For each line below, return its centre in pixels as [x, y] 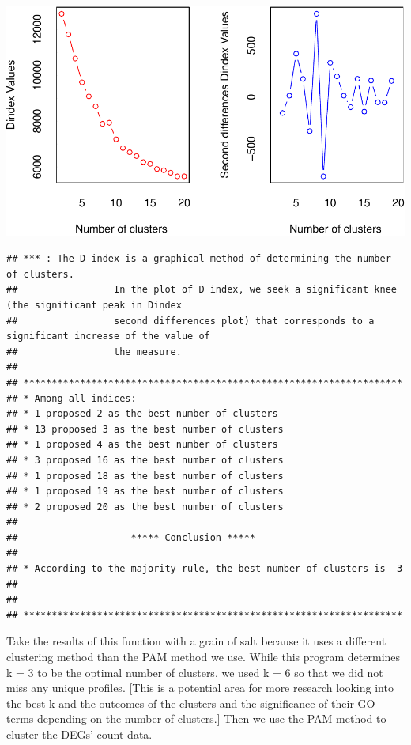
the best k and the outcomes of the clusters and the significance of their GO [191, 703]
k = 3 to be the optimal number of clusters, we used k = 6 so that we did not [195, 672]
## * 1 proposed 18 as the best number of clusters [145, 476]
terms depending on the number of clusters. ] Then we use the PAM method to [196, 719]
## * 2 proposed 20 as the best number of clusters [145, 507]
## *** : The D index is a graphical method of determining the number [199, 259]
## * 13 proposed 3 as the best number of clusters [145, 429]
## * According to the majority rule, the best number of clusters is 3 [205, 569]
